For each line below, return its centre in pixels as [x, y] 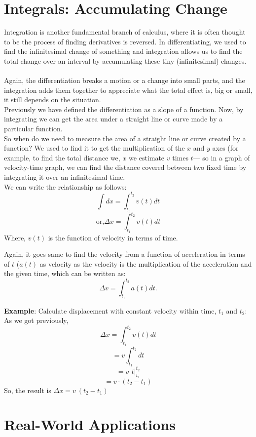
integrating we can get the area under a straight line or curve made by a [113, 119]
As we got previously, [36, 320]
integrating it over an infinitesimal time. [65, 177]
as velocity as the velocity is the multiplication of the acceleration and [146, 263]
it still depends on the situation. [53, 99]
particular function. [33, 129]
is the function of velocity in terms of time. [113, 237]
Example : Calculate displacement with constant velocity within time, [110, 310]
